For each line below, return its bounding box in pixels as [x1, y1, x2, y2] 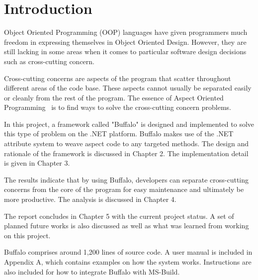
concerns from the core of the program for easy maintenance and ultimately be [4, 184, 244, 194]
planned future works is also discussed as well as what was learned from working [4, 220, 249, 231]
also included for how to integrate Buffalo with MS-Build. [4, 266, 180, 277]
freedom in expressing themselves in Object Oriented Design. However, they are [4, 36, 247, 47]
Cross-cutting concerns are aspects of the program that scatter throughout [4, 73, 231, 83]
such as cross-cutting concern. [4, 56, 94, 66]
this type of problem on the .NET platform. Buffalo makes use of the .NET [4, 128, 234, 139]
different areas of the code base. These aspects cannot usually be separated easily [4, 83, 252, 93]
